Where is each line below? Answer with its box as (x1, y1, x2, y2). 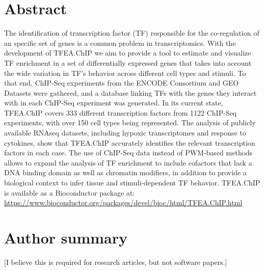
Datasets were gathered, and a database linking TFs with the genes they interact (4, 87, 257, 98)
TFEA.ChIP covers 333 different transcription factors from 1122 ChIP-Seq (4, 107, 237, 118)
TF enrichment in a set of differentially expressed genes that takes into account (4, 57, 252, 68)
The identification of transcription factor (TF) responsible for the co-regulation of (4, 28, 259, 38)
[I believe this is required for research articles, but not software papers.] (4, 256, 227, 267)
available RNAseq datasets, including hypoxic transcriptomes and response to (4, 127, 246, 138)
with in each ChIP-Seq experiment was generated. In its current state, (4, 97, 223, 108)
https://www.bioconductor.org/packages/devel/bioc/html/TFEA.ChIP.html (4, 197, 243, 208)
